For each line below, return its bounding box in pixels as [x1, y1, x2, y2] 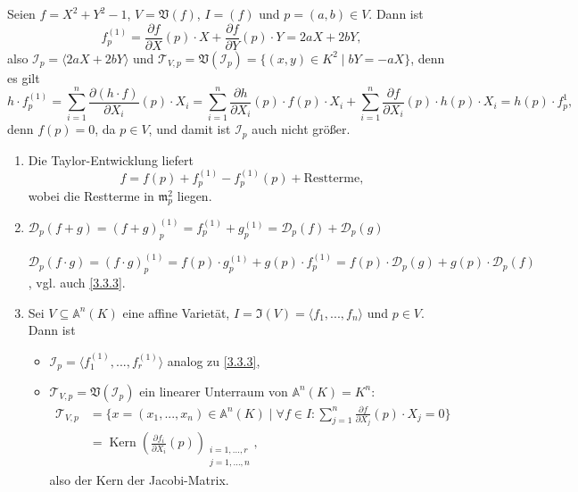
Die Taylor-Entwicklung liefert [28, 150, 194, 169]
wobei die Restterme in [28, 186, 154, 204]
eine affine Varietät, [122, 303, 230, 321]
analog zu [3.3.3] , [167, 351, 260, 370]
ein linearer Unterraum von [139, 381, 288, 400]
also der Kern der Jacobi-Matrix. [49, 471, 229, 489]
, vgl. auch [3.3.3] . [28, 272, 126, 291]
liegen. [177, 186, 212, 204]
